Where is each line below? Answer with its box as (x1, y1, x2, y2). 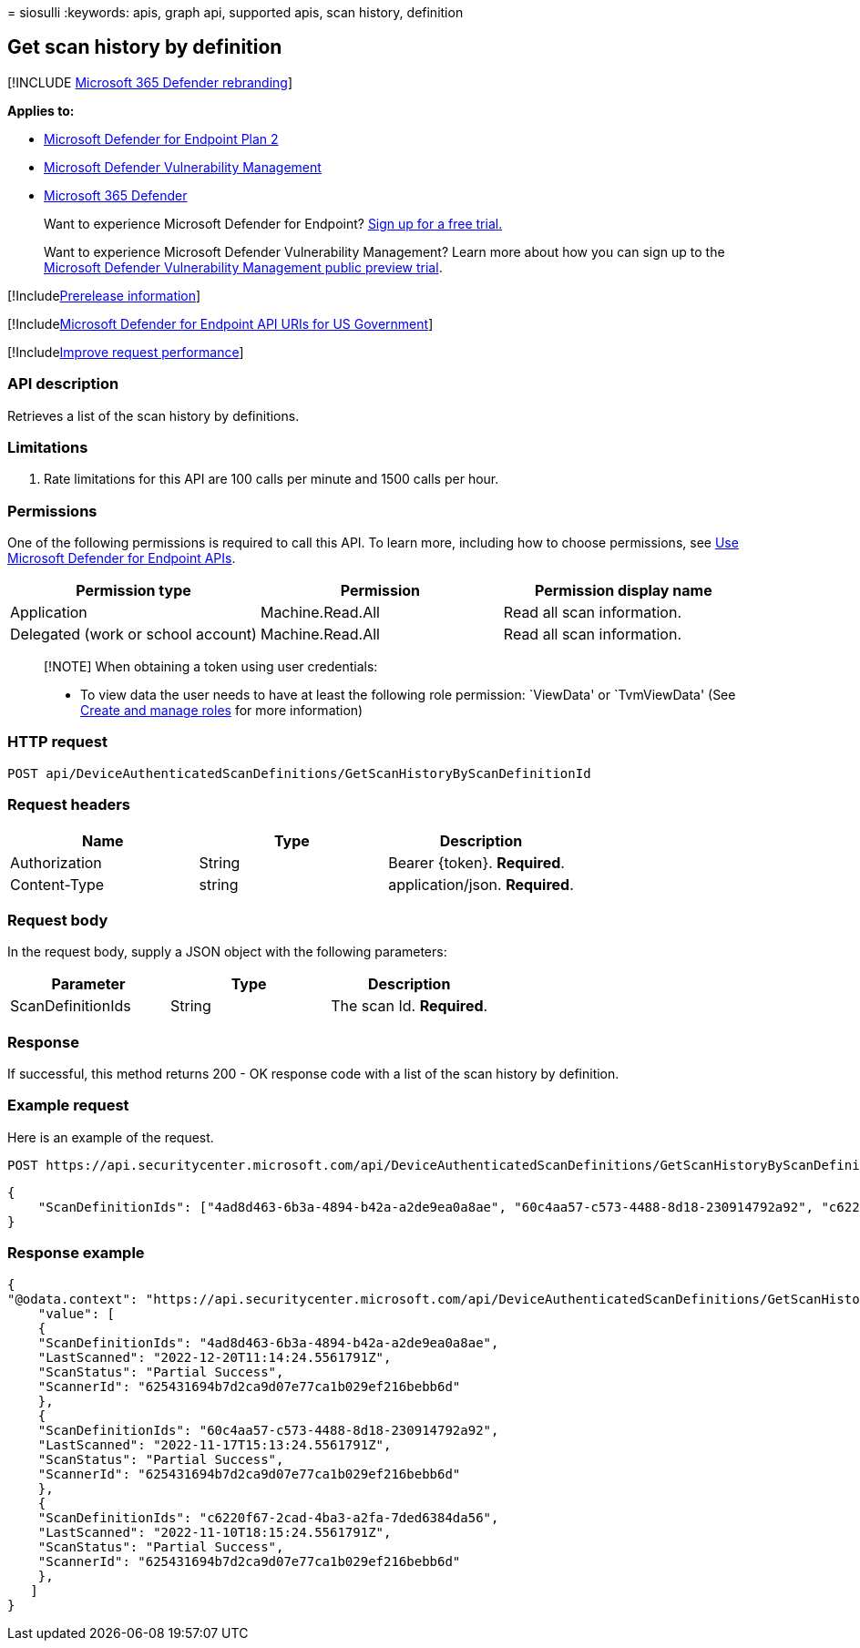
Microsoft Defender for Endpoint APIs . (7, 550, 236, 567)
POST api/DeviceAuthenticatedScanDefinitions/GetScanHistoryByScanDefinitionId (7, 765, 591, 781)
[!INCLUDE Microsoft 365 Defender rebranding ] (7, 74, 293, 90)
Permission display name (534, 581, 712, 600)
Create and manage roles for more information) (80, 702, 363, 719)
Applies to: (7, 102, 75, 118)
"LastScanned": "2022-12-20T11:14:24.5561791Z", (37, 1349, 392, 1365)
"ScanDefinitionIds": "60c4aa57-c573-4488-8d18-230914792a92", (37, 1422, 499, 1438)
